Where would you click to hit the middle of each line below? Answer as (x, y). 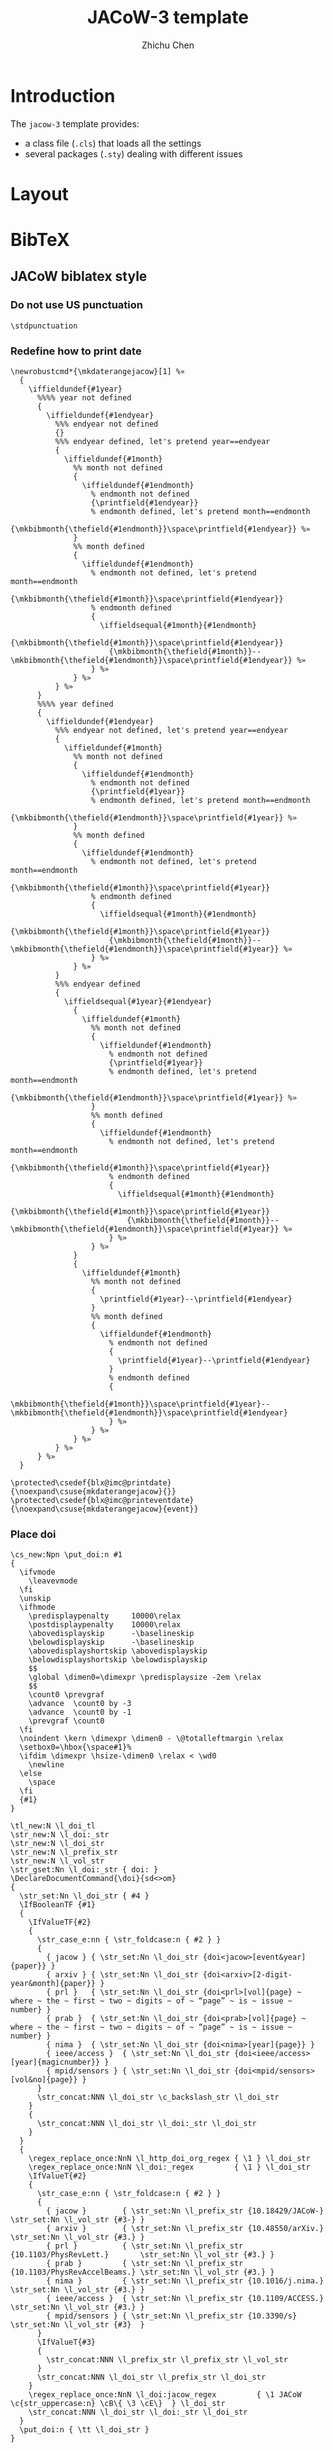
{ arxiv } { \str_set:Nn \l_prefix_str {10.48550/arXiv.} (185, 2229)
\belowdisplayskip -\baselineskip (111, 1642)
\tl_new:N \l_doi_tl (53, 1826)
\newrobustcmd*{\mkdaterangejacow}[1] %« (98, 372)
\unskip (35, 1599)
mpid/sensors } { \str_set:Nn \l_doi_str (142, 2071)
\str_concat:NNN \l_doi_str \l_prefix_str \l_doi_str (151, 2377)
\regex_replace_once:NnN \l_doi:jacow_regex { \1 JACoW (165, 2395)
